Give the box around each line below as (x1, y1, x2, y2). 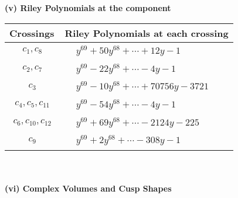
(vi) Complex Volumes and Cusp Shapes (5, 182, 172, 194)
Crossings (9, 26, 55, 40)
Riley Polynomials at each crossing (64, 26, 229, 40)
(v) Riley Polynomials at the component (5, 2, 171, 13)
